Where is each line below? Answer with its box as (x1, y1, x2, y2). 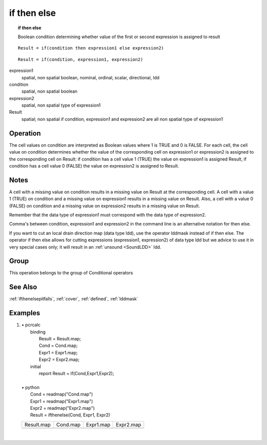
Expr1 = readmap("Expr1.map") (30, 398, 93, 404)
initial (30, 363, 42, 369)
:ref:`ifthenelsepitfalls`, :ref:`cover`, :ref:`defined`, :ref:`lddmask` (9, 296, 138, 302)
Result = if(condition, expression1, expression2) (18, 56, 143, 62)
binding (30, 329, 46, 334)
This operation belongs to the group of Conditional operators (9, 270, 133, 276)
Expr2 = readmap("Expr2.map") (30, 405, 95, 411)
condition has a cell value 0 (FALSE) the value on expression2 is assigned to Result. (9, 163, 179, 168)
